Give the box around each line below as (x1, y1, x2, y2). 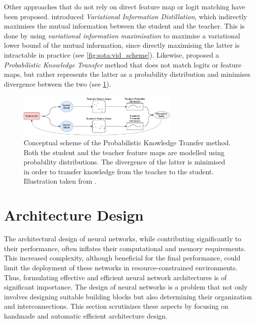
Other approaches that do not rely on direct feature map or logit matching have (4, 1, 245, 11)
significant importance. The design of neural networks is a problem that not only (4, 282, 248, 292)
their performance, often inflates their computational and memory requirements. (4, 243, 246, 253)
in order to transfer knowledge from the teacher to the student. (24, 166, 214, 176)
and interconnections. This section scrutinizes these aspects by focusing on (4, 301, 228, 311)
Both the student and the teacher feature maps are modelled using (24, 147, 224, 157)
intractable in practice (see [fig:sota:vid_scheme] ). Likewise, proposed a (4, 49, 219, 60)
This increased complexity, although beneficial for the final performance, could (4, 253, 241, 263)
